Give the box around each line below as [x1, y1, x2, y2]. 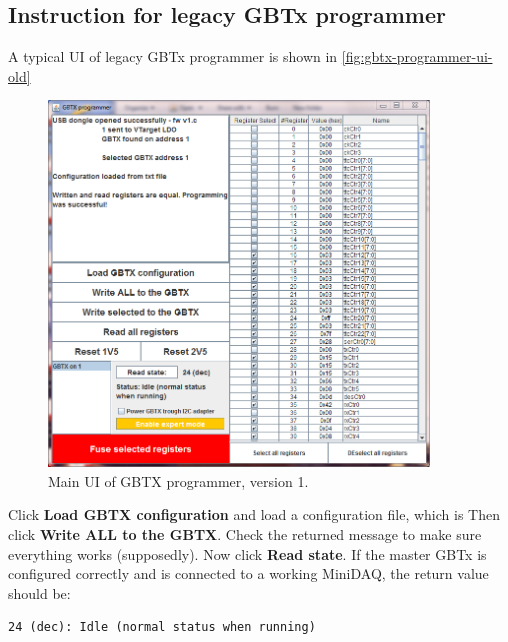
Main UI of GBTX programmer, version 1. [48, 470, 309, 491]
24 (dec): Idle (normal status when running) [8, 620, 316, 635]
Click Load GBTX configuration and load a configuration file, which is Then [8, 504, 500, 525]
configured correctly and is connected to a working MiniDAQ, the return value [8, 563, 489, 584]
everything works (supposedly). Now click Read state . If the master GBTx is [8, 543, 487, 564]
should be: [8, 582, 71, 603]
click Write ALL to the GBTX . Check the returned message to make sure [8, 523, 482, 544]
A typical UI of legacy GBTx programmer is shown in [8, 46, 338, 67]
